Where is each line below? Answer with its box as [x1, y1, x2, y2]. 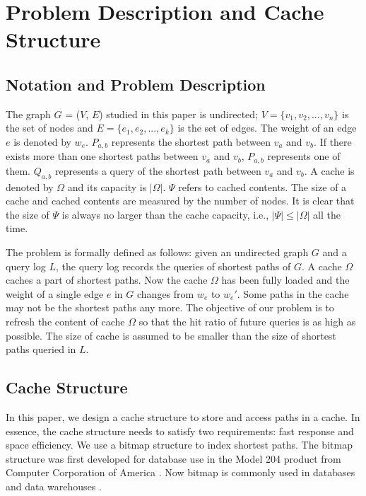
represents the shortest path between [111, 134, 271, 149]
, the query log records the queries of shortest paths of [56, 258, 291, 273]
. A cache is [304, 163, 355, 178]
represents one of [267, 149, 341, 163]
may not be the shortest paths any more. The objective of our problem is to [6, 300, 334, 315]
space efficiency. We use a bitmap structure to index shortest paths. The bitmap [6, 437, 353, 452]
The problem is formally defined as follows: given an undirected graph [6, 245, 309, 260]
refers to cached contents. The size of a [178, 179, 347, 194]
